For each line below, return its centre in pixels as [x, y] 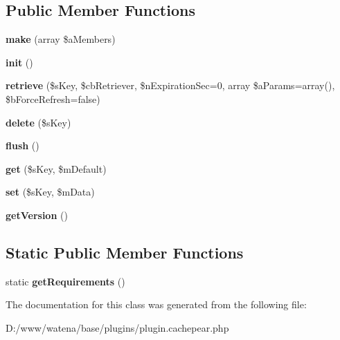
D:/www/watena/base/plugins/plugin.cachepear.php [117, 327]
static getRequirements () [65, 281]
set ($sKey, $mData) [50, 192]
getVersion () [37, 215]
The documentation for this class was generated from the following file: [156, 304]
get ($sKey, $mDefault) [56, 168]
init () [19, 62]
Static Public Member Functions [125, 252]
